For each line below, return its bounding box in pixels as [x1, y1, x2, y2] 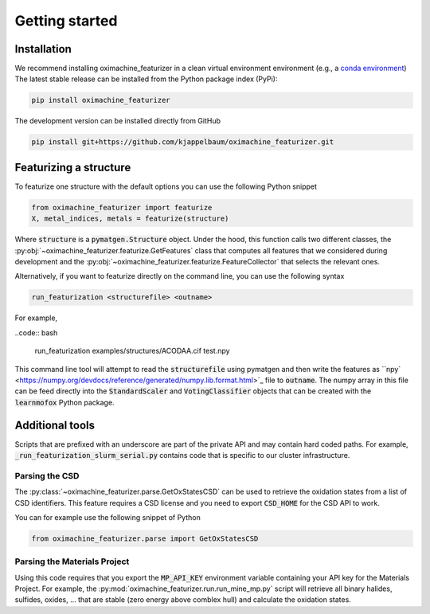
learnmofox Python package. [14, 397, 115, 407]
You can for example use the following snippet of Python [14, 512, 201, 522]
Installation [14, 42, 72, 56]
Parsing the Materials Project [14, 556, 130, 567]
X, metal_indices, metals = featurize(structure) [31, 214, 229, 223]
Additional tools [14, 418, 96, 432]
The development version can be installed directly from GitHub [14, 116, 221, 126]
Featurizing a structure [14, 160, 131, 174]
